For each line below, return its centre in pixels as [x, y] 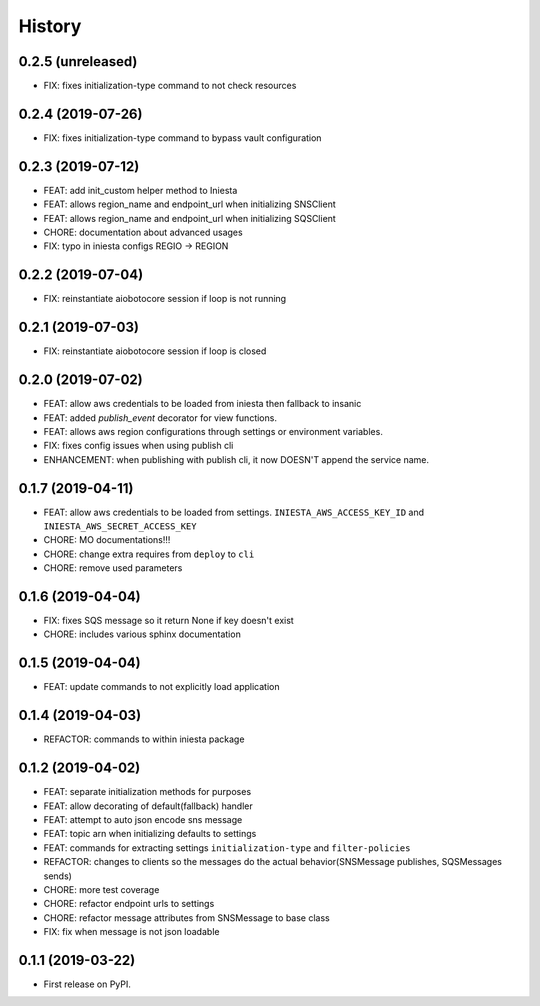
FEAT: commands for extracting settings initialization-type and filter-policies [227, 847]
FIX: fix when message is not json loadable [131, 932]
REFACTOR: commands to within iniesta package [144, 739]
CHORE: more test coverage [101, 889]
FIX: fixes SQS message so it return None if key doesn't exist [168, 621]
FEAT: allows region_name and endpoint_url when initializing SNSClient [190, 204]
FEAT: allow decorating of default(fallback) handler [148, 806]
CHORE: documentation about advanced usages [143, 232]
